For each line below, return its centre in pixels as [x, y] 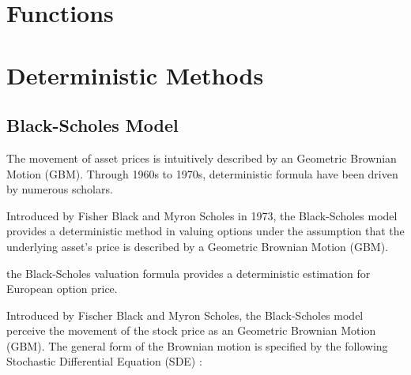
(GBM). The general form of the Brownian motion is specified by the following [197, 345]
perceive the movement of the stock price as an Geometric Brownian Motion [191, 330]
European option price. [62, 289]
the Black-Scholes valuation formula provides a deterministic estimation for [189, 273]
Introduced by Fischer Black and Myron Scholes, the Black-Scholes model [185, 315]
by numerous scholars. [60, 189]
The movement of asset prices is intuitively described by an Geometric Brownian [202, 157]
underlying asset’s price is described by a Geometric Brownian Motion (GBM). [197, 246]
